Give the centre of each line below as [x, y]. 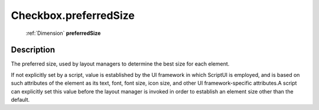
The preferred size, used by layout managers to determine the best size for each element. [120, 64]
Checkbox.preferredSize [73, 15]
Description [33, 50]
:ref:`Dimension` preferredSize [63, 33]
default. [20, 100]
